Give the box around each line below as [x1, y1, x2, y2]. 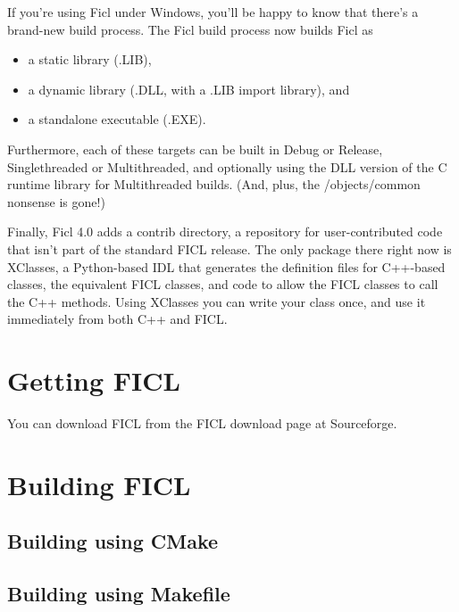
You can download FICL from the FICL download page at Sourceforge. [7, 414, 397, 433]
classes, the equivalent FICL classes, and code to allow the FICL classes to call [7, 275, 438, 294]
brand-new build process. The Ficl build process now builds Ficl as [7, 20, 373, 38]
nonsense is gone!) [7, 192, 105, 211]
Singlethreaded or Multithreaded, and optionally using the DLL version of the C [7, 157, 447, 176]
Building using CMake [7, 527, 219, 555]
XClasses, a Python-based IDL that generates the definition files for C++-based [7, 257, 446, 276]
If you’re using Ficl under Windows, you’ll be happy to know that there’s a [7, 3, 419, 21]
